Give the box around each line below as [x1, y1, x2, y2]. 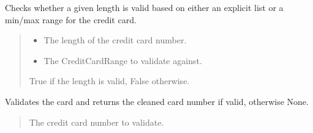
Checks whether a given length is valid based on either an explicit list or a [5, 1, 284, 13]
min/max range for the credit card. [5, 13, 137, 26]
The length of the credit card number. [43, 34, 187, 46]
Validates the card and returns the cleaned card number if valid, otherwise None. [5, 95, 309, 107]
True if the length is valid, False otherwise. [29, 74, 190, 87]
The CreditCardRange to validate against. [43, 54, 202, 66]
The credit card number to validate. [29, 115, 164, 128]
